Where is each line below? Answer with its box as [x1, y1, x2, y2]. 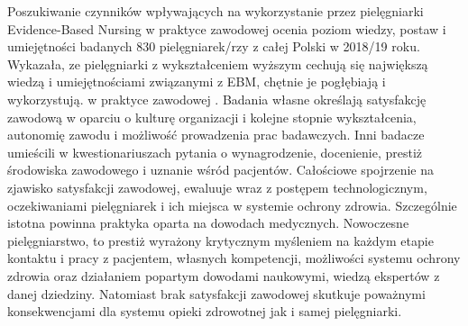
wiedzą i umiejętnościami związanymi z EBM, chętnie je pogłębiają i [7, 72, 386, 91]
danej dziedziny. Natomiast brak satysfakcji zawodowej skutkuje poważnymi [7, 284, 426, 303]
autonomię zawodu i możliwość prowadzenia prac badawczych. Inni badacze [7, 125, 425, 144]
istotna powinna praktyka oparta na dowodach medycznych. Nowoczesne [7, 213, 409, 232]
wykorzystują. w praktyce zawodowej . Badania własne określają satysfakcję [7, 89, 427, 108]
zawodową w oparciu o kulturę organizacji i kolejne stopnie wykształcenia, [7, 107, 417, 126]
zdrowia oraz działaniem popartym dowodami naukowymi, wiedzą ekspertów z [7, 266, 440, 285]
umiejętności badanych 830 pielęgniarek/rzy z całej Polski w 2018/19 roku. [7, 37, 420, 56]
